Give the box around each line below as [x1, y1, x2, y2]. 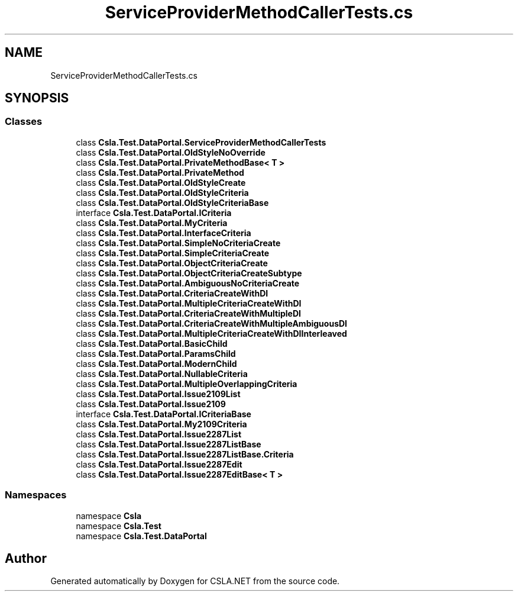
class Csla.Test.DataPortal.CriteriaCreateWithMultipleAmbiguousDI [76, 318, 348, 328]
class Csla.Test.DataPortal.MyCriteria [76, 217, 228, 228]
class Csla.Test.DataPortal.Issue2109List [76, 388, 241, 399]
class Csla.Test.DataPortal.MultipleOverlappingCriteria [76, 378, 297, 389]
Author [5, 550, 47, 566]
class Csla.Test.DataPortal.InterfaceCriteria [76, 227, 251, 238]
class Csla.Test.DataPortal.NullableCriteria [76, 368, 248, 379]
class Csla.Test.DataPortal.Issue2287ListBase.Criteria [76, 449, 294, 459]
